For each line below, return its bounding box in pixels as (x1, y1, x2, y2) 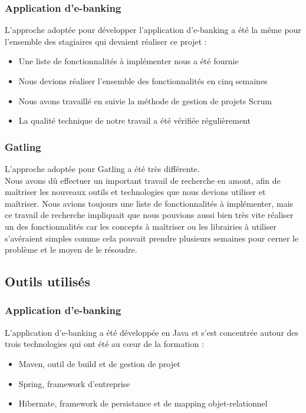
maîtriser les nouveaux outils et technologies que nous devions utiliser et (5, 186, 266, 198)
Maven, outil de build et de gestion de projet (18, 357, 180, 369)
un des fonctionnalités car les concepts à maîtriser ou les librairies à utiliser (5, 220, 277, 232)
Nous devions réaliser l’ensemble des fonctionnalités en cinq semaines (18, 75, 268, 87)
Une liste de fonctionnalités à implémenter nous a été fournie (18, 55, 239, 67)
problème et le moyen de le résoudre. (5, 243, 137, 256)
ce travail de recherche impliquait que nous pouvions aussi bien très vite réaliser (5, 209, 294, 221)
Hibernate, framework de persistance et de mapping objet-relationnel (18, 397, 268, 409)
